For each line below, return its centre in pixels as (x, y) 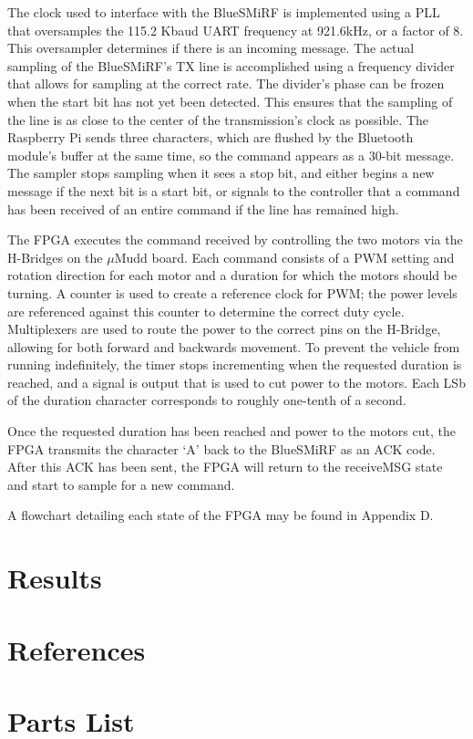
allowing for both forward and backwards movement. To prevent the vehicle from (234, 346)
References (77, 649)
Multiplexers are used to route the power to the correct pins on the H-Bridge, (224, 329)
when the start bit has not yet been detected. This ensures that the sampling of (230, 101)
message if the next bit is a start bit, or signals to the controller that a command (234, 190)
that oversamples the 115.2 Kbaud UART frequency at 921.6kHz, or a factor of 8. (236, 30)
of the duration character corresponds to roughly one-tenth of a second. (207, 400)
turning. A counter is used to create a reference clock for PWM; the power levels (232, 292)
